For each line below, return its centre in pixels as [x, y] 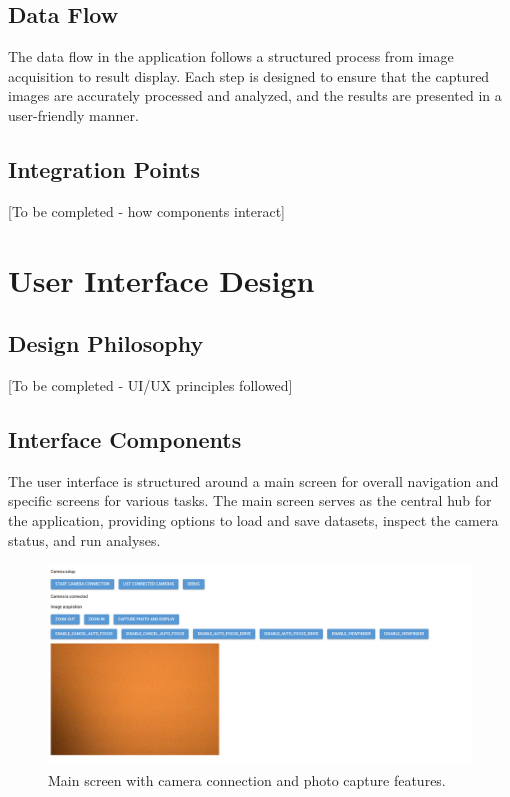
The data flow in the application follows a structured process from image [231, 56]
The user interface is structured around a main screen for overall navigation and [253, 480]
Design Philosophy [106, 343]
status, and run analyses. [84, 539]
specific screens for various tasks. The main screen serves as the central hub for [250, 500]
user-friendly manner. [73, 114]
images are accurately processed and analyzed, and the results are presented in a [255, 95]
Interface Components [125, 438]
